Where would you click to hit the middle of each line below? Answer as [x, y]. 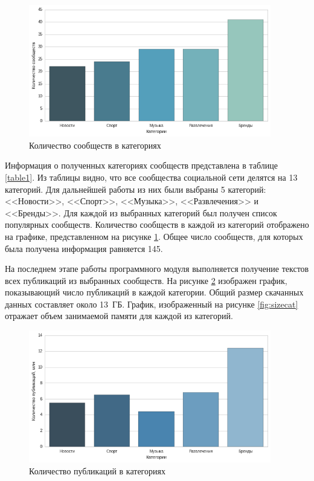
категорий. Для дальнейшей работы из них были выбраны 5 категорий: [136, 189]
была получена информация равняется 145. [84, 248]
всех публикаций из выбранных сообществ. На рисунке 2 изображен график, [146, 280]
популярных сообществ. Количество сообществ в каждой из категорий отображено [157, 224]
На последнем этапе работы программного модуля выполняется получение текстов [157, 269]
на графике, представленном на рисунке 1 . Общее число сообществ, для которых [154, 236]
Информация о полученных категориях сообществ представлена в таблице [141, 165]
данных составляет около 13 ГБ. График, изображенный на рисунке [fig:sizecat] [152, 304]
